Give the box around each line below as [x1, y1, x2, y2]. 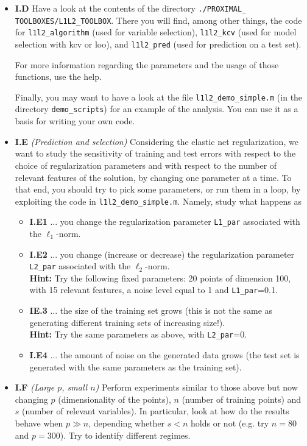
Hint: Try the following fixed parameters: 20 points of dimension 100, [29, 271, 291, 284]
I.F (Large [15, 381, 55, 394]
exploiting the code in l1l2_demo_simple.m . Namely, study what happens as [15, 194, 302, 207]
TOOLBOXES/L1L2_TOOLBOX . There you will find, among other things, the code [15, 13, 302, 26]
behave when [15, 416, 63, 429]
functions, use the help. [15, 70, 102, 83]
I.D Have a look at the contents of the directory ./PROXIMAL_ [15, 2, 247, 14]
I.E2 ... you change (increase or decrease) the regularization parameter [29, 247, 295, 260]
